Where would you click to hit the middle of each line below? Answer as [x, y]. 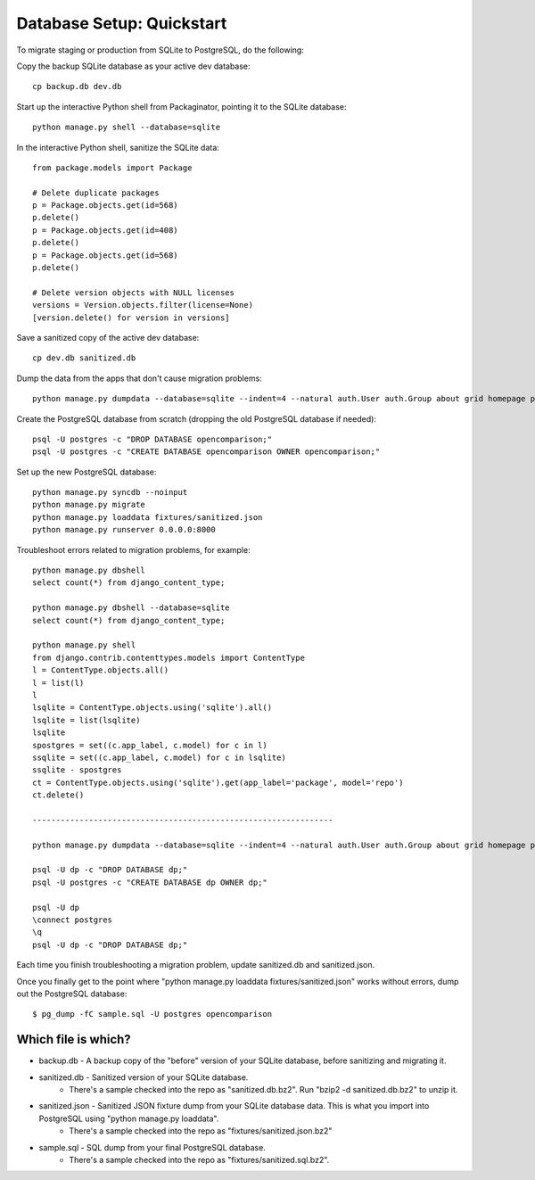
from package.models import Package [112, 168]
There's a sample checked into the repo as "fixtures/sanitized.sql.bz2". [199, 1159]
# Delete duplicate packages [96, 193]
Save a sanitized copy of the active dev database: [108, 337]
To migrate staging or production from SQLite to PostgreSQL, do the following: [160, 50]
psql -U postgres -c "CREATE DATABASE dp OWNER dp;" [150, 882]
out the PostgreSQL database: [72, 994]
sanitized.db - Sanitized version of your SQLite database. [144, 1077]
